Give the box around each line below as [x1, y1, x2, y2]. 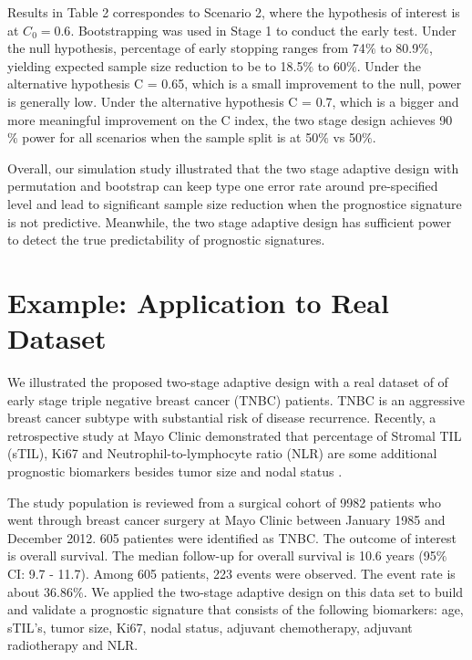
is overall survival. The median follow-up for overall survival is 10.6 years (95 [7, 546, 436, 565]
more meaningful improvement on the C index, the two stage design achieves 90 [7, 110, 453, 129]
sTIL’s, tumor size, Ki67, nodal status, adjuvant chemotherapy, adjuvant [7, 617, 413, 636]
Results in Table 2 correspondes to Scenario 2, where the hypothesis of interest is [7, 3, 460, 21]
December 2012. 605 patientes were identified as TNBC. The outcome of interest [7, 528, 457, 547]
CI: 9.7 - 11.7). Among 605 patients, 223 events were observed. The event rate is [7, 563, 456, 582]
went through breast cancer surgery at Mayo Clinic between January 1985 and [7, 510, 446, 529]
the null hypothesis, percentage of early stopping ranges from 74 [7, 38, 365, 58]
